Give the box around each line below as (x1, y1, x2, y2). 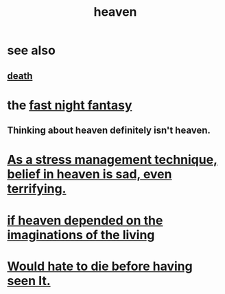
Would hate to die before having (7, 258, 193, 274)
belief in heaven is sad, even (7, 167, 172, 182)
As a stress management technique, (7, 152, 218, 168)
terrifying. (7, 181, 67, 197)
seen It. (7, 273, 51, 289)
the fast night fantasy (7, 97, 132, 113)
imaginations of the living (7, 227, 155, 243)
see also (7, 42, 56, 58)
